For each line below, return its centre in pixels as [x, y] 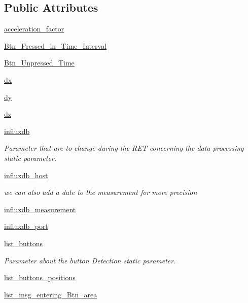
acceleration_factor [34, 29]
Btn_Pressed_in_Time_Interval [56, 45]
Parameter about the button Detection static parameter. [90, 260]
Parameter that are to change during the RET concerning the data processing [124, 148]
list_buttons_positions [40, 277]
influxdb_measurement [40, 209]
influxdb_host [26, 175]
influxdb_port [26, 226]
